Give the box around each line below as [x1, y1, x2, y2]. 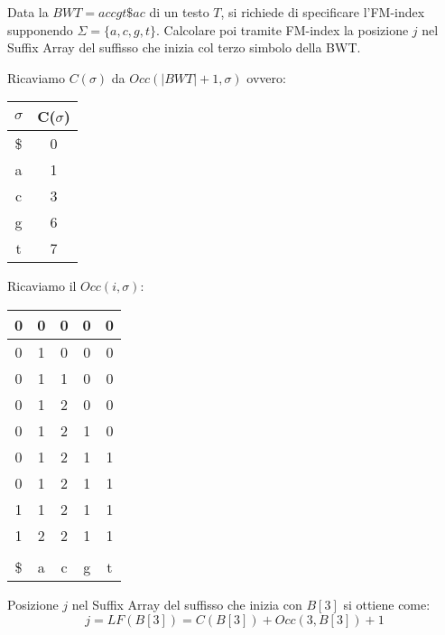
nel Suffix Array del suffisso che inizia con [71, 594, 302, 613]
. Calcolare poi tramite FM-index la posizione [156, 20, 409, 39]
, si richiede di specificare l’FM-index [220, 3, 425, 21]
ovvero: [246, 68, 286, 87]
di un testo [149, 3, 209, 21]
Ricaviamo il [7, 276, 77, 295]
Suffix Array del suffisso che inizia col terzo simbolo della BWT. [7, 38, 361, 57]
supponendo [7, 20, 73, 39]
